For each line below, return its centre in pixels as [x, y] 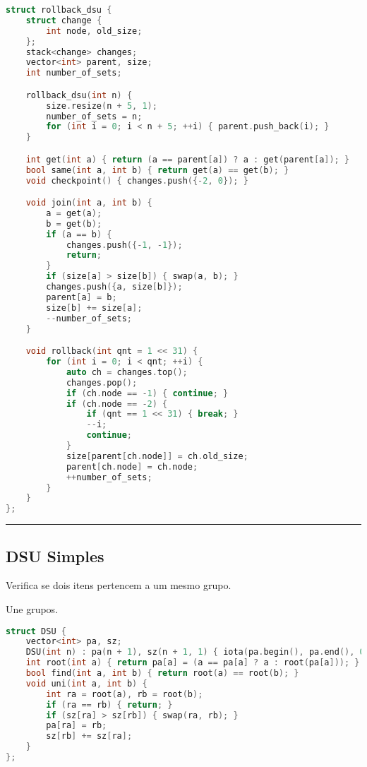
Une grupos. [32, 608]
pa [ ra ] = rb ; [77, 726]
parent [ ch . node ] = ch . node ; [132, 466]
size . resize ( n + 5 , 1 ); [102, 106]
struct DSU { [36, 631]
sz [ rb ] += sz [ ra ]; [89, 736]
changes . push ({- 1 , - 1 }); [124, 245]
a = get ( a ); [74, 213]
